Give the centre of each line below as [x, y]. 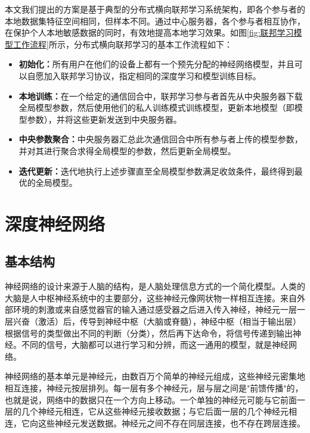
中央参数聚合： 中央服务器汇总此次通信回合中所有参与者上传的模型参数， [161, 139]
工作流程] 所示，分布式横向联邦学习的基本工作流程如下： [123, 44]
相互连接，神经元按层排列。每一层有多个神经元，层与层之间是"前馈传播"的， [154, 388]
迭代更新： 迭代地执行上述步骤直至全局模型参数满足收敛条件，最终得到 [156, 171]
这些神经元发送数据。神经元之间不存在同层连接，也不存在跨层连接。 [171, 423]
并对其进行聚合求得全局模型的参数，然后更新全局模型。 [127, 150]
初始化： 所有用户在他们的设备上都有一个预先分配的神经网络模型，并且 [156, 64]
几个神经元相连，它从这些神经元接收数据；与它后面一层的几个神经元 [155, 411]
